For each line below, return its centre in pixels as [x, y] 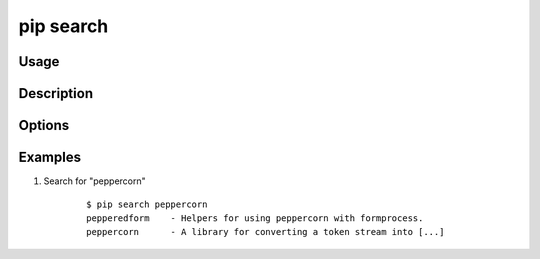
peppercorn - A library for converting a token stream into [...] [265, 232]
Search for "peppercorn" [95, 181]
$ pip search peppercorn [147, 204]
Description [56, 93]
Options [44, 125]
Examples [50, 157]
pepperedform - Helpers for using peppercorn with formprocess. [255, 218]
